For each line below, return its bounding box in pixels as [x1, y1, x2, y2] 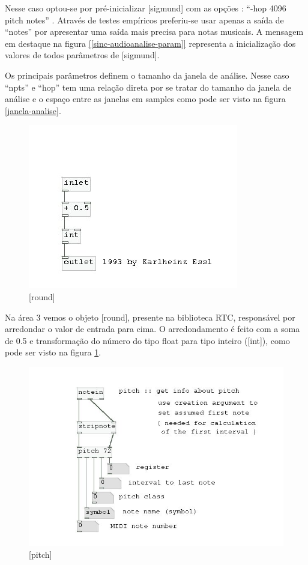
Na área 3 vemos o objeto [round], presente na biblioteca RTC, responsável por [5, 310, 295, 323]
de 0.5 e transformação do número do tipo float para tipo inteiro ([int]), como [5, 334, 290, 346]
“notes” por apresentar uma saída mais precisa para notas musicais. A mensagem [5, 25, 304, 38]
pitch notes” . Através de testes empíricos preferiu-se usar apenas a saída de [5, 13, 284, 26]
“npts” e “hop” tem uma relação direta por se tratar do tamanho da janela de [5, 80, 292, 93]
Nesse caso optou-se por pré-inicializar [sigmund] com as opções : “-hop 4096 [5, 2, 286, 14]
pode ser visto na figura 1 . [5, 346, 101, 358]
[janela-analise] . [5, 104, 61, 116]
